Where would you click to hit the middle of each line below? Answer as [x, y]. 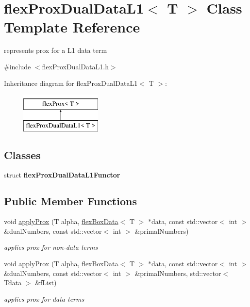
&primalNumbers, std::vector [178, 273]
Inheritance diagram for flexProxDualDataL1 [71, 83]
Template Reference [72, 27]
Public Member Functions [70, 201]
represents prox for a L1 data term [56, 50]
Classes [22, 154]
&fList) [46, 283]
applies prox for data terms [44, 299]
